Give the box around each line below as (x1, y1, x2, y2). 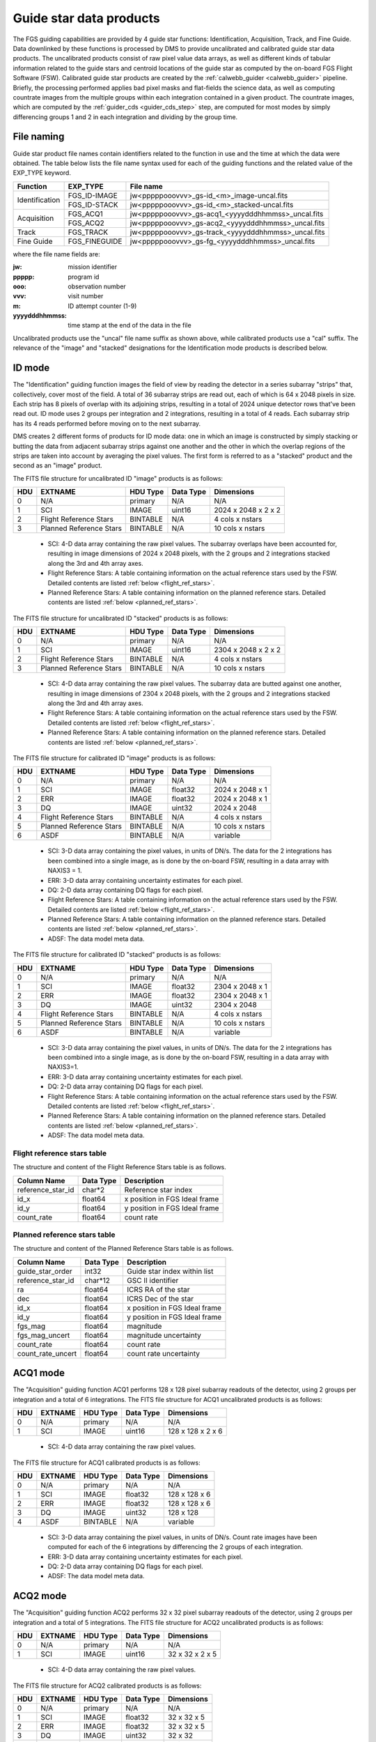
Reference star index (124, 1185, 193, 1194)
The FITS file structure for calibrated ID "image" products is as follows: (13, 753, 216, 762)
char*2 (81, 1185, 105, 1194)
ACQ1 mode (13, 1367, 65, 1379)
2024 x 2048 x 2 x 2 (213, 505, 281, 515)
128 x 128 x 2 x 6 (167, 1426, 223, 1436)
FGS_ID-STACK (68, 199, 118, 209)
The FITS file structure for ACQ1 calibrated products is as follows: (13, 1458, 201, 1467)
